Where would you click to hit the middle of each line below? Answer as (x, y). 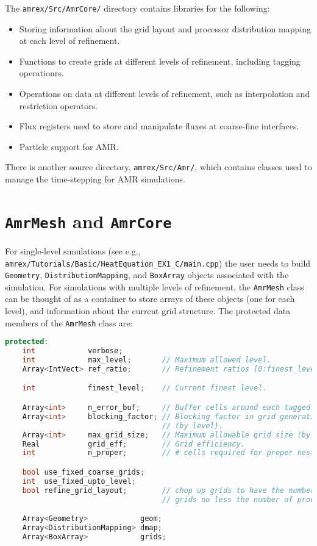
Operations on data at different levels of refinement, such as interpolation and (165, 94)
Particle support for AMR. (69, 146)
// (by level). (192, 426)
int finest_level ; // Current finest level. (144, 388)
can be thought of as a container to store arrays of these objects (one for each (150, 299)
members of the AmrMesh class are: (69, 322)
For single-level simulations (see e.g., (73, 250)
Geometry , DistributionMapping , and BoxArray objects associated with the (147, 275)
